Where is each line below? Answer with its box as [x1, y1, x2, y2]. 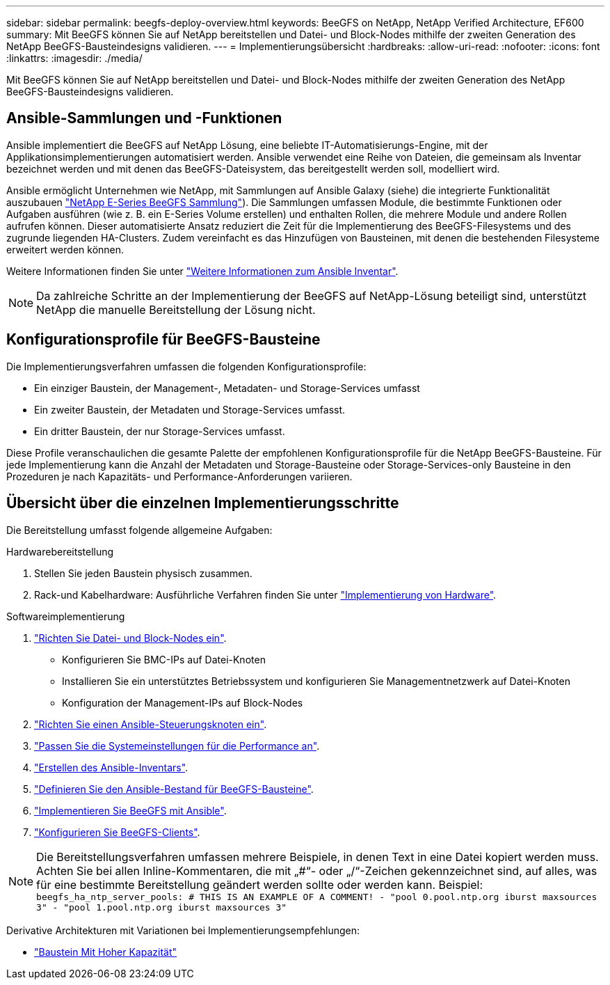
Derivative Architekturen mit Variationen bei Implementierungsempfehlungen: [6, 924, 360, 936]
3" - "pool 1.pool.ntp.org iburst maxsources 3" [36, 901, 287, 913]
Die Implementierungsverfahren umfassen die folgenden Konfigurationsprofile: [6, 360, 367, 372]
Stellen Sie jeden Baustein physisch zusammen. [34, 567, 252, 579]
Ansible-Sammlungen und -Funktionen [6, 109, 282, 127]
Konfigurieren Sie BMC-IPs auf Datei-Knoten [62, 653, 266, 665]
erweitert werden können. [6, 243, 125, 255]
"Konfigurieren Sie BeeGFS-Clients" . [34, 826, 200, 838]
